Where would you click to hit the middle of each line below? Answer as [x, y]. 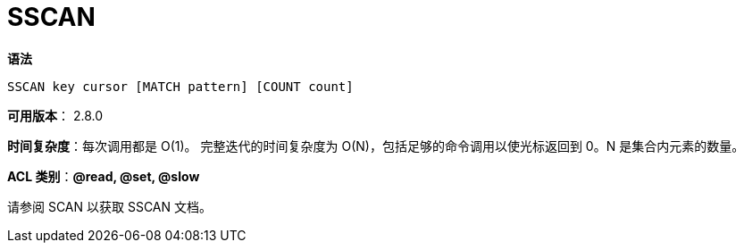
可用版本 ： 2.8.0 [55, 115]
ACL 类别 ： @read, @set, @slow [104, 176]
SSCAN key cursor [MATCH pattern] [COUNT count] [180, 86]
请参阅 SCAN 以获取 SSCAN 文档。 [110, 206]
